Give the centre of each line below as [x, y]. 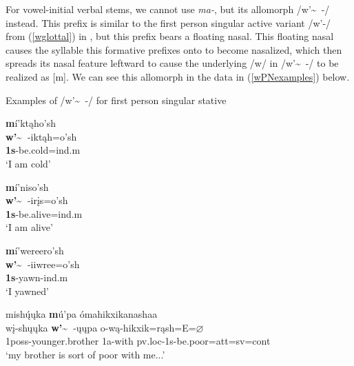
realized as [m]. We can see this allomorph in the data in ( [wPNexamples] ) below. [178, 76]
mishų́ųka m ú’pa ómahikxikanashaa [82, 314]
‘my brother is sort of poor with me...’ [85, 355]
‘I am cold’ [28, 163]
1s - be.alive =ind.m [44, 213]
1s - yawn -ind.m [37, 277]
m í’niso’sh [27, 186]
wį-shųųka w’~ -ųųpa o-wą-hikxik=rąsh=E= [101, 327]
